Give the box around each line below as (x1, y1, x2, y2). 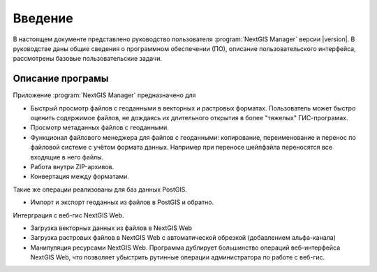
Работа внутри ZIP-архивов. (30, 162, 114, 171)
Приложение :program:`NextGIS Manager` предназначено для (13, 91, 196, 99)
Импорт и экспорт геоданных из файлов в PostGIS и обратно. (30, 198, 214, 206)
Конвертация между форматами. (30, 172, 129, 181)
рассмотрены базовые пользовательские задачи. (13, 55, 162, 63)
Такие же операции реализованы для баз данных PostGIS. (13, 185, 188, 194)
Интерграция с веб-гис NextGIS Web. (13, 210, 125, 220)
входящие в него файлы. (30, 152, 104, 161)
